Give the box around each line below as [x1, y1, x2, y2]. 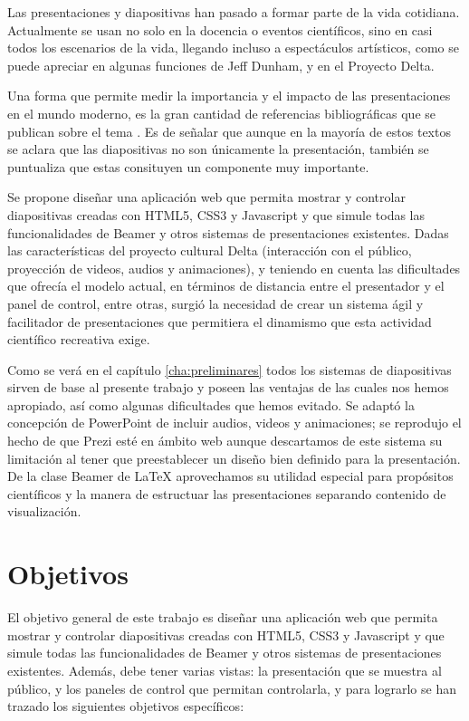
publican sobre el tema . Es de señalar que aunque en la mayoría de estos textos [7, 121, 451, 140]
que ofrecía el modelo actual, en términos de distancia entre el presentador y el [7, 276, 445, 295]
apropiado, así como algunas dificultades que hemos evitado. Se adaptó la [7, 395, 415, 414]
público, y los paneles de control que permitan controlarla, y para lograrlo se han [7, 678, 456, 697]
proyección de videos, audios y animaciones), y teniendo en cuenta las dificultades [7, 258, 461, 277]
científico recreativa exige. [7, 330, 150, 349]
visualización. [7, 502, 81, 521]
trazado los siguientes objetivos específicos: [7, 697, 244, 716]
